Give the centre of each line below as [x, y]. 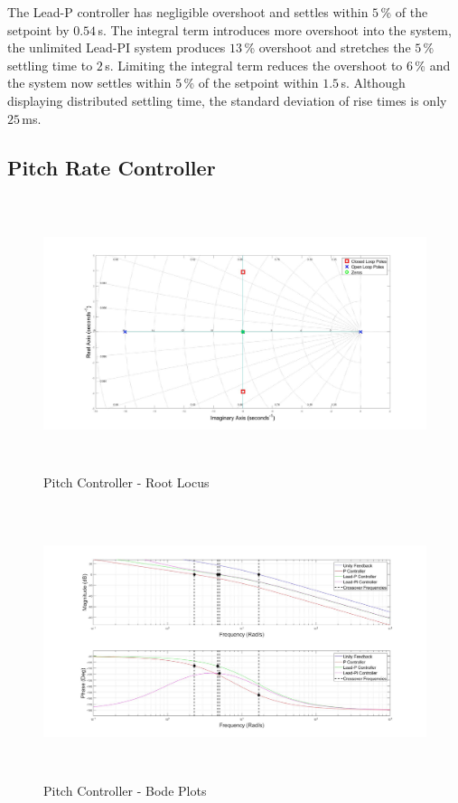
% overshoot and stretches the [327, 47]
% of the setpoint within [251, 83]
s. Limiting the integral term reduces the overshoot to [254, 65]
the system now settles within [89, 83]
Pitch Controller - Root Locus [126, 482]
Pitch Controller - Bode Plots [125, 790]
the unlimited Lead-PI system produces [117, 47]
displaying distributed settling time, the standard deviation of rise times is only [227, 100]
